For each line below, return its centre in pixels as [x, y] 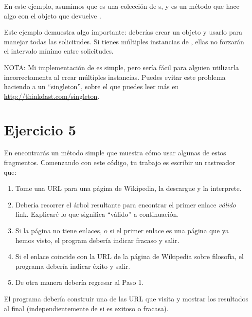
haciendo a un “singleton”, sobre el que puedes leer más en [91, 86]
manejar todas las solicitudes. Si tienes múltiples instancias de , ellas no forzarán [124, 41]
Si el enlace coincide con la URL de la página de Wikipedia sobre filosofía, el [129, 256]
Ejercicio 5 [40, 129]
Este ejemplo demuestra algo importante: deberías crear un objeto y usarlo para [123, 32]
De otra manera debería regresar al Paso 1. [80, 282]
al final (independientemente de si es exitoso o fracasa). [86, 308]
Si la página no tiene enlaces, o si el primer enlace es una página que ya [122, 231]
